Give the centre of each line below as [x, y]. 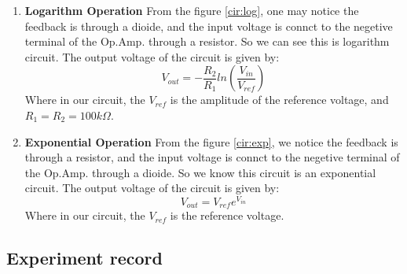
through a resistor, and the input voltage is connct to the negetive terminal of [212, 157]
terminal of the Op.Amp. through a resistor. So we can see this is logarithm [207, 41]
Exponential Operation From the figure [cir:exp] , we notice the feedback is [211, 141]
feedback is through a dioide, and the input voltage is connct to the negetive [209, 26]
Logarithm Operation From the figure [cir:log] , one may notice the [192, 10]
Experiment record [84, 258]
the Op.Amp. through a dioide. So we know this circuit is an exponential [200, 172]
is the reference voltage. [227, 215]
